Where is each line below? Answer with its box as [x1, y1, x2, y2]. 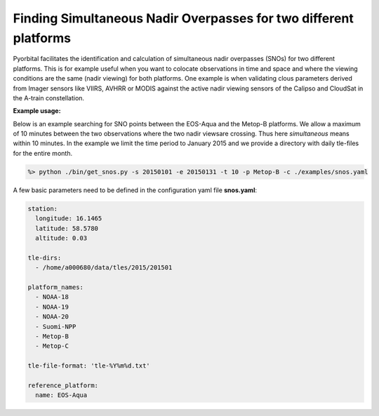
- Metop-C [35, 342, 69, 350]
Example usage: [13, 107, 61, 115]
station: [27, 204, 58, 213]
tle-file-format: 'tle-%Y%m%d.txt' [27, 362, 150, 370]
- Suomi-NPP [35, 323, 77, 330]
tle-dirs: [27, 253, 62, 262]
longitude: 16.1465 [35, 215, 102, 222]
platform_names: [27, 283, 84, 291]
